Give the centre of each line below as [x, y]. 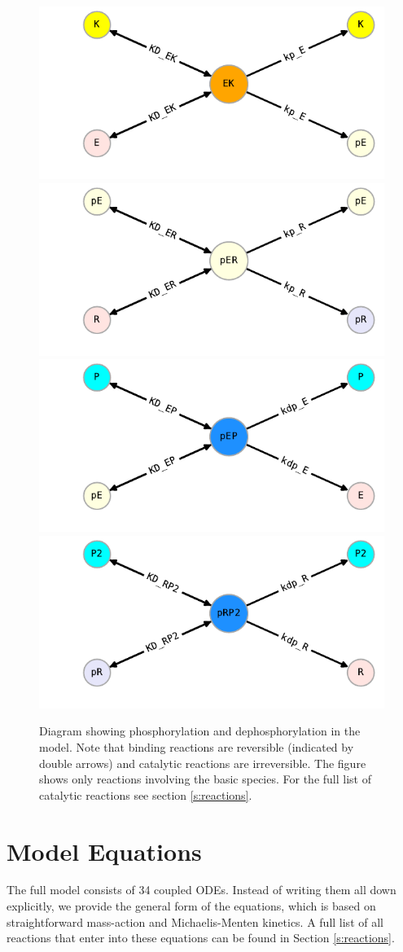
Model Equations [104, 851]
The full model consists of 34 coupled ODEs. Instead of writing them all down [201, 890]
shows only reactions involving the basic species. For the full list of [205, 779]
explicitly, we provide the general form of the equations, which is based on [191, 906]
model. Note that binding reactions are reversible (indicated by [197, 746]
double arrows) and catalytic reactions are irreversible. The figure [203, 763]
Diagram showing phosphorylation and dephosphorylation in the [200, 731]
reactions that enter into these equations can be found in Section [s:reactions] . [201, 938]
